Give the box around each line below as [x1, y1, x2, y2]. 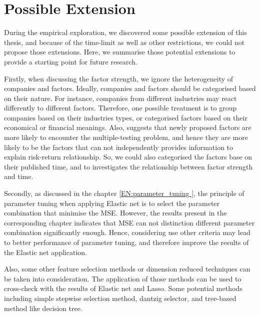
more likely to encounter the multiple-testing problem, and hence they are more [4, 132, 248, 142]
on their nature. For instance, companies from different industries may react [4, 92, 237, 103]
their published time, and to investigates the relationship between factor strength [4, 161, 253, 171]
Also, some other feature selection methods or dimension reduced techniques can [4, 263, 250, 274]
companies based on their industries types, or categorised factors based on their [4, 112, 247, 122]
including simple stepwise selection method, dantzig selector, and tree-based [4, 292, 236, 303]
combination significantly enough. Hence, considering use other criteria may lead [4, 227, 250, 237]
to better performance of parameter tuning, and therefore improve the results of [4, 237, 249, 247]
